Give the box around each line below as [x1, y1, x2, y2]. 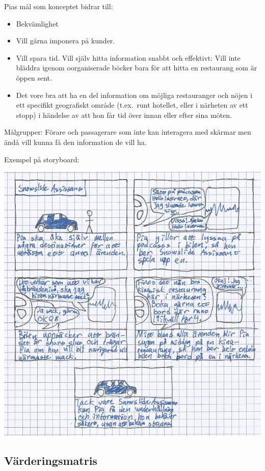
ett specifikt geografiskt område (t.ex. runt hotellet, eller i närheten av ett [16, 100, 248, 110]
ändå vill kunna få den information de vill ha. [4, 136, 147, 147]
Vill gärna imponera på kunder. [16, 35, 115, 46]
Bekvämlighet [16, 18, 59, 29]
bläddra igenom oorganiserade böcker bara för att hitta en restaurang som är [16, 62, 257, 73]
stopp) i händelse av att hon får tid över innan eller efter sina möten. [16, 109, 232, 120]
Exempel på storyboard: [4, 154, 79, 164]
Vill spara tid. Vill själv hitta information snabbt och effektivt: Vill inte [16, 52, 241, 63]
